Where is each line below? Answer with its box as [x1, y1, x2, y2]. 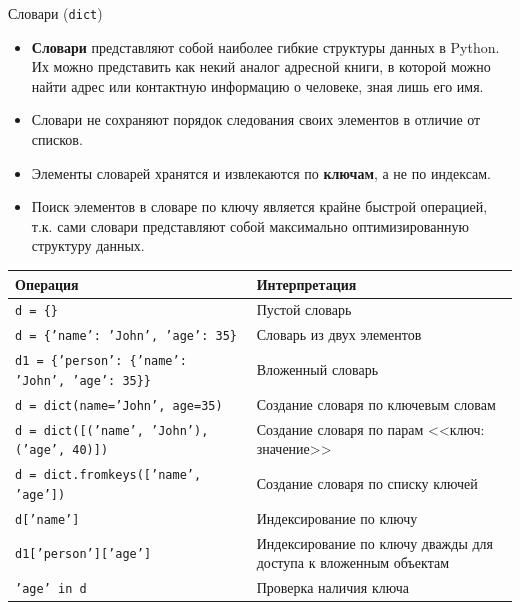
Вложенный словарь [256, 359, 379, 380]
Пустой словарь [256, 299, 352, 320]
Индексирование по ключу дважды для [256, 532, 494, 553]
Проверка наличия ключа [256, 577, 409, 598]
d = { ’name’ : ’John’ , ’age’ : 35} [15, 329, 237, 344]
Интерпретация [256, 273, 357, 294]
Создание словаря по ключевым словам [256, 393, 496, 414]
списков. [31, 129, 83, 150]
